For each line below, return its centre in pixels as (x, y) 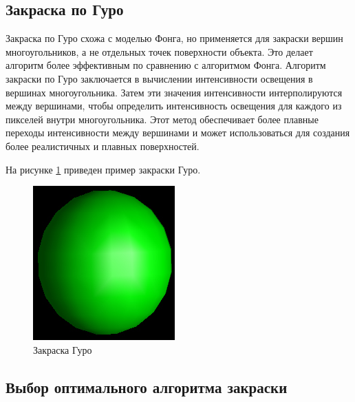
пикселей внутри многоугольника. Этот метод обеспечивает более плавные (162, 119)
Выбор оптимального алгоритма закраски (147, 387)
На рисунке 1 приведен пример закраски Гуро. (103, 169)
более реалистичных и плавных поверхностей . (103, 146)
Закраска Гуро (63, 349)
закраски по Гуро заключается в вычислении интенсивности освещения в (159, 78)
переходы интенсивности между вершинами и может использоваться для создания (178, 133)
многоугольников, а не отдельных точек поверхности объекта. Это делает (159, 51)
